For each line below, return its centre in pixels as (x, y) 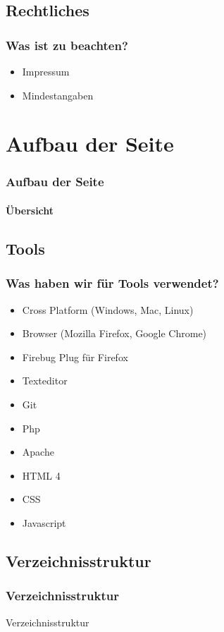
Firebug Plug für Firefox (75, 357)
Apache (38, 452)
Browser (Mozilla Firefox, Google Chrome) (114, 333)
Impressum (46, 71)
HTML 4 (41, 475)
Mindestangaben (58, 95)
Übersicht (30, 210)
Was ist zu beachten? (67, 45)
